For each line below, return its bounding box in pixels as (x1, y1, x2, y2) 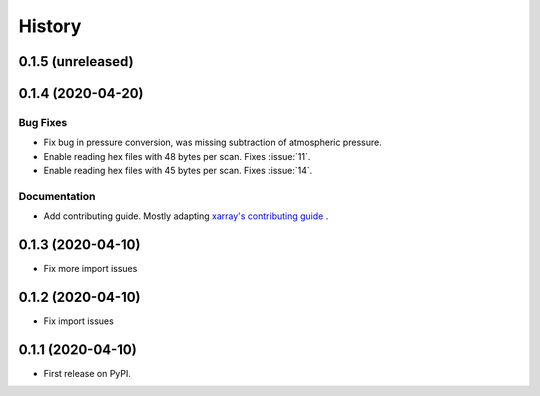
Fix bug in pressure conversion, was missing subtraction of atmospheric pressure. (43, 136, 382, 149)
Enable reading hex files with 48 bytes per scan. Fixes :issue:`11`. (43, 150, 311, 162)
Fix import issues (43, 315, 114, 327)
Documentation (18, 189, 96, 203)
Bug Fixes (18, 115, 68, 129)
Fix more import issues (43, 263, 138, 275)
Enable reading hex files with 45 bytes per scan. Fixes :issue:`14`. (43, 165, 313, 177)
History (18, 15, 82, 37)
